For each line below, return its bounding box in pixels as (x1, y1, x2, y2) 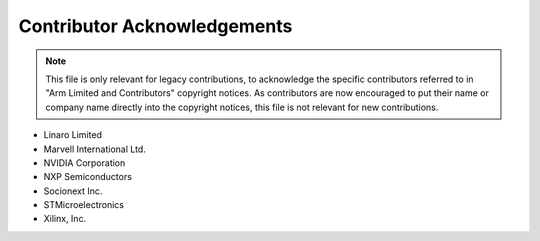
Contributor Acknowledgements (18, 15, 293, 37)
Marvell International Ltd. (43, 143, 147, 155)
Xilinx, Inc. (43, 213, 87, 225)
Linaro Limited (43, 129, 102, 141)
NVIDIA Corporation (43, 156, 126, 169)
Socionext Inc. (43, 185, 103, 197)
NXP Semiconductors (43, 171, 132, 183)
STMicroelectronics (43, 199, 125, 211)
